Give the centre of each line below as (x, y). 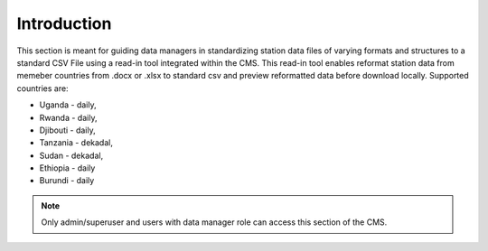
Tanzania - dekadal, (76, 143)
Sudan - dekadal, (71, 155)
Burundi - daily (67, 181)
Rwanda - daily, (68, 117)
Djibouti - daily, (67, 130)
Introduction (64, 23)
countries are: (42, 88)
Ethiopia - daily (67, 168)
